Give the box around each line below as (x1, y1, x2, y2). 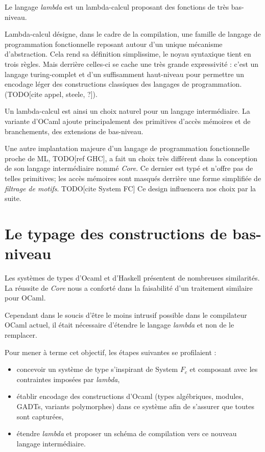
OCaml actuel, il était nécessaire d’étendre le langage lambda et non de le (5, 319, 234, 330)
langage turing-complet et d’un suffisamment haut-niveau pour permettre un (5, 68, 244, 79)
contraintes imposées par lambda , (16, 373, 120, 384)
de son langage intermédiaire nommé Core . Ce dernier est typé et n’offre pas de (5, 163, 253, 173)
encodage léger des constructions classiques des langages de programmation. (5, 79, 242, 89)
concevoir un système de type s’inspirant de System (16, 364, 178, 374)
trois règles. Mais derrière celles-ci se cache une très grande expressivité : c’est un (5, 58, 259, 69)
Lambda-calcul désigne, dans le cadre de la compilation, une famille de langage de (5, 29, 261, 39)
